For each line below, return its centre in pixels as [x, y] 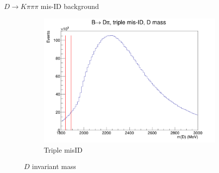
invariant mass [54, 166]
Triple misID [63, 149]
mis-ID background [70, 6]
